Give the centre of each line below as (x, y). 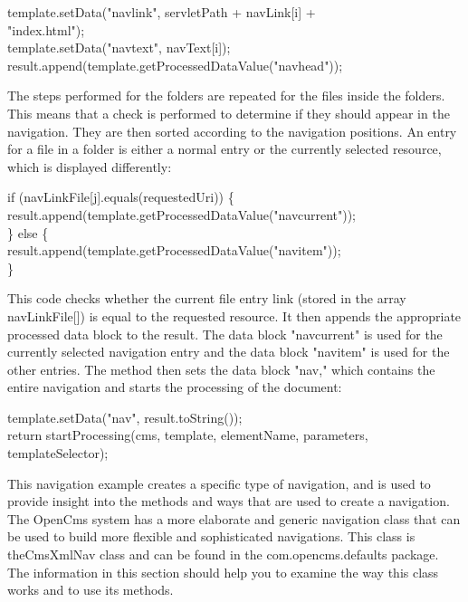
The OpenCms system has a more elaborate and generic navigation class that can (234, 518)
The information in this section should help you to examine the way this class (223, 572)
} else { (28, 232)
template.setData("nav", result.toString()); (125, 417)
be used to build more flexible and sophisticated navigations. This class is (211, 536)
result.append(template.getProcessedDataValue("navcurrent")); (182, 214)
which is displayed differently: (90, 166)
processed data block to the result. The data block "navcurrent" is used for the (225, 334)
